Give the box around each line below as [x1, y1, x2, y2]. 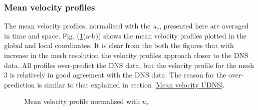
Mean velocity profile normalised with [24, 96, 140, 106]
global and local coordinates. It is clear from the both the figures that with [4, 40, 234, 50]
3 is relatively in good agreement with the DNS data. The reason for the [4, 69, 226, 80]
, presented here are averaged [159, 20, 249, 31]
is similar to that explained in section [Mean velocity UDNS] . [37, 79, 225, 89]
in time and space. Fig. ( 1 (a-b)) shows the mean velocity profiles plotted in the [4, 30, 246, 40]
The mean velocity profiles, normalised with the [4, 20, 151, 31]
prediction [4, 79, 35, 89]
